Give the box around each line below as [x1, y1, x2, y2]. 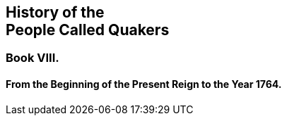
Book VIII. [6, 51, 59, 65]
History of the [6, 4, 105, 21]
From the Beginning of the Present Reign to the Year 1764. [6, 78, 282, 91]
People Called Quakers [6, 21, 170, 39]
